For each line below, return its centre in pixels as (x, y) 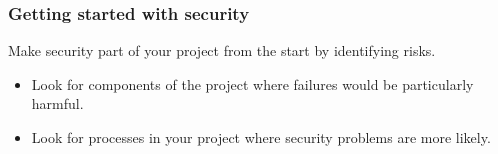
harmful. (57, 103)
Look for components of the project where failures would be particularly (252, 83)
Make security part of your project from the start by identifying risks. (222, 50)
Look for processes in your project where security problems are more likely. (261, 137)
